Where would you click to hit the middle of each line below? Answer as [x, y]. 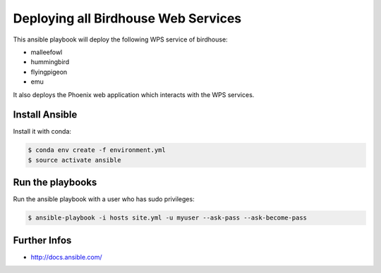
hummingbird [50, 62]
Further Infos [42, 240]
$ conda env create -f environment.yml [97, 150]
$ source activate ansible [74, 160]
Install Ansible [45, 115]
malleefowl [47, 52]
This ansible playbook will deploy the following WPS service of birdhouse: [121, 39]
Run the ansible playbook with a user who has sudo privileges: [104, 199]
